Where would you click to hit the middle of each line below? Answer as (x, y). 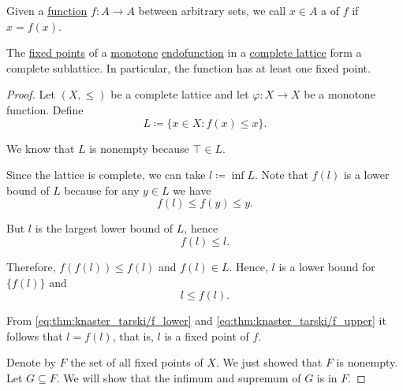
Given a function (47, 10)
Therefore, (31, 266)
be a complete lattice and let (180, 94)
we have (192, 190)
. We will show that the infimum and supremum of (179, 377)
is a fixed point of (207, 335)
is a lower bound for (327, 266)
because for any (102, 190)
